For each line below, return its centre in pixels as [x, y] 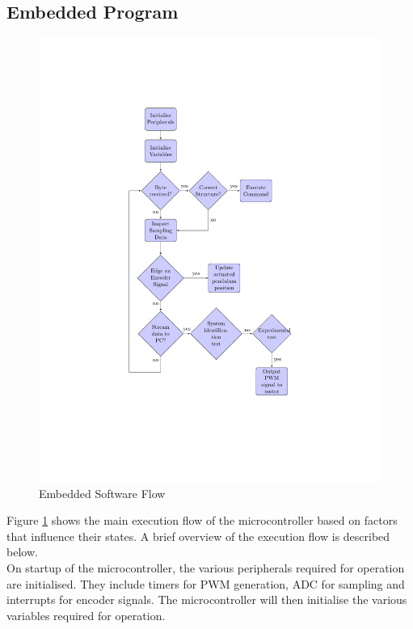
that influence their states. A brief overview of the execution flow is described [198, 536]
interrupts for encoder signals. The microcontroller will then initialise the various [207, 599]
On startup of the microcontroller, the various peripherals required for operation [206, 568]
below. [22, 552]
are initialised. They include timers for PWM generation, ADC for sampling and [206, 583]
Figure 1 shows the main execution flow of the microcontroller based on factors [202, 520]
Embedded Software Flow [102, 493]
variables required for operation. [86, 615]
